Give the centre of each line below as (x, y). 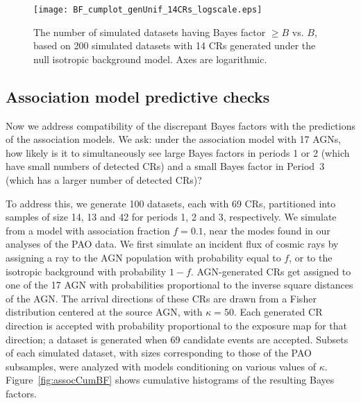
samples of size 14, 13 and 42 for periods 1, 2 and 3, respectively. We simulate (171, 217)
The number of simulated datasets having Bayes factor (150, 32)
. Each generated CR (278, 312)
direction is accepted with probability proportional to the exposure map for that (176, 325)
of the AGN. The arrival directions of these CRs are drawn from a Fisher (161, 298)
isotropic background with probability (86, 271)
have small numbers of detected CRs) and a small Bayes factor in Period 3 (165, 166)
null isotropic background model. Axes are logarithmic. (150, 59)
